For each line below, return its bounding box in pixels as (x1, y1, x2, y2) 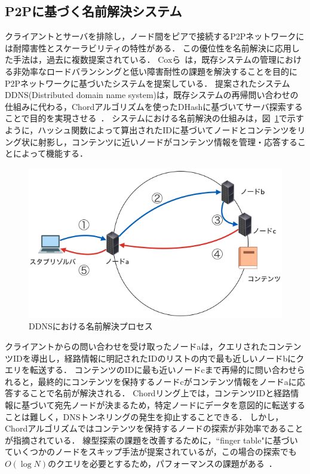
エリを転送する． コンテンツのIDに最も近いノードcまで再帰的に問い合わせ (5, 363, 297, 376)
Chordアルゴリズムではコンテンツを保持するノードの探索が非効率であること (5, 422, 303, 435)
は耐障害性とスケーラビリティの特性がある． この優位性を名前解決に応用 (5, 41, 291, 54)
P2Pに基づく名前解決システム (5, 2, 182, 20)
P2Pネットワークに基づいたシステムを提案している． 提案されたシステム (5, 77, 290, 89)
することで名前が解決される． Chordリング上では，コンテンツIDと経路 (13, 387, 291, 399)
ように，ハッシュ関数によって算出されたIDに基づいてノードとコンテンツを (5, 123, 297, 136)
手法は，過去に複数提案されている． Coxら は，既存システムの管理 (13, 53, 277, 66)
